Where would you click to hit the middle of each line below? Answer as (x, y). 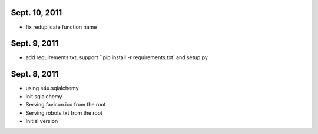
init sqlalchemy (44, 96)
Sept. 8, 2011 (35, 74)
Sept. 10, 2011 (36, 13)
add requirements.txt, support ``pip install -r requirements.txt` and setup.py (117, 57)
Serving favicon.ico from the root (66, 105)
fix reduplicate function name (61, 27)
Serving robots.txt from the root (64, 113)
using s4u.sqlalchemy (52, 88)
